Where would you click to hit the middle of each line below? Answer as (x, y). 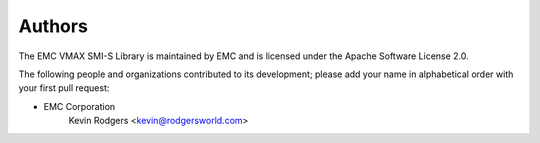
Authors (53, 26)
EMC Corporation (79, 106)
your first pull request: (64, 88)
